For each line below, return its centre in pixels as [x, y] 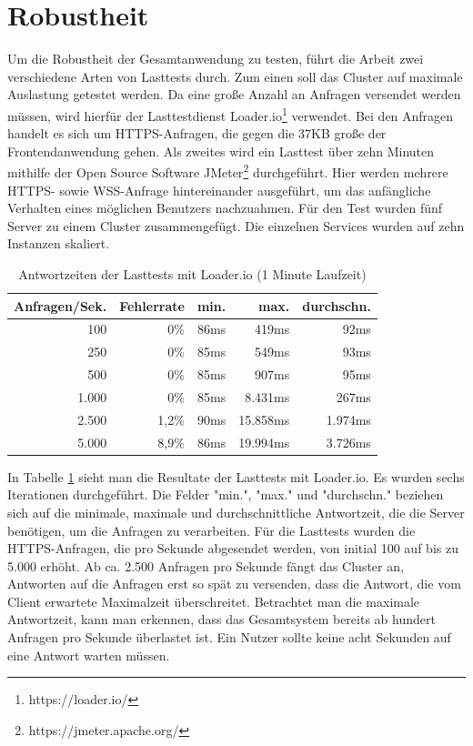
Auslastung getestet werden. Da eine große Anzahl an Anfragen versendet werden [234, 94]
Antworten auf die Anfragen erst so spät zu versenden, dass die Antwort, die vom [234, 584]
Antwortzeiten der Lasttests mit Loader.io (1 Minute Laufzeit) [192, 273]
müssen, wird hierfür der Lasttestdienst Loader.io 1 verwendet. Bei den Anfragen [231, 114]
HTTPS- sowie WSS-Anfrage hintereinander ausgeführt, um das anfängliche [219, 190]
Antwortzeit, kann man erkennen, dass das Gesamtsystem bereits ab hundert [221, 619]
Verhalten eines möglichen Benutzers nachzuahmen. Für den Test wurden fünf [225, 208]
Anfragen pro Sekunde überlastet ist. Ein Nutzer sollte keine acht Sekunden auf [229, 637]
